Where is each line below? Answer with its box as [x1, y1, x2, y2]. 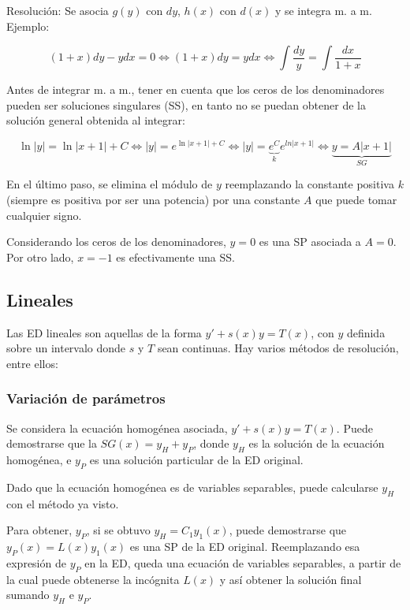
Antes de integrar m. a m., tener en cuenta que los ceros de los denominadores [6, 81, 385, 98]
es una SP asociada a [259, 233, 361, 250]
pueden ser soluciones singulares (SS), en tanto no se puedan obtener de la [6, 96, 366, 113]
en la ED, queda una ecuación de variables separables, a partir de [84, 554, 401, 571]
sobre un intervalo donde [6, 340, 126, 356]
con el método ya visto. [6, 495, 119, 511]
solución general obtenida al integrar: [6, 112, 185, 128]
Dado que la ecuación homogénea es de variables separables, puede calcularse [6, 478, 378, 495]
